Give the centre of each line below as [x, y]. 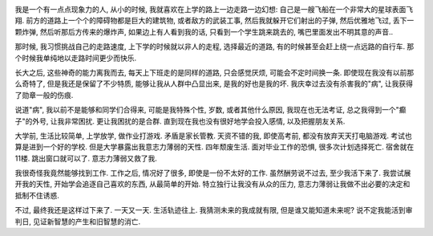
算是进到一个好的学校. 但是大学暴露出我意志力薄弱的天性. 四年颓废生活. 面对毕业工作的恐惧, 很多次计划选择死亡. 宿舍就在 [214, 147]
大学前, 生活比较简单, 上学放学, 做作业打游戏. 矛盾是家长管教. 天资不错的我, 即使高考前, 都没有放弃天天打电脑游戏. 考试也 [213, 136]
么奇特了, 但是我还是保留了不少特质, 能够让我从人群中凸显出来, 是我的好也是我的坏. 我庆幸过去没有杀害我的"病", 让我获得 [214, 83]
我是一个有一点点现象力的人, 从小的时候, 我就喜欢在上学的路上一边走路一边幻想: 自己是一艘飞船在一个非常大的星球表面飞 [214, 9]
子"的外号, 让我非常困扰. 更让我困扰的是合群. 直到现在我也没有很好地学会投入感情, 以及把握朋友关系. [180, 121]
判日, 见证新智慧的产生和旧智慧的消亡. [78, 222]
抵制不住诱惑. [37, 195]
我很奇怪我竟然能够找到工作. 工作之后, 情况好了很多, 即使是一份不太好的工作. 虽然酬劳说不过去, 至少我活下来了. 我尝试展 [213, 173]
